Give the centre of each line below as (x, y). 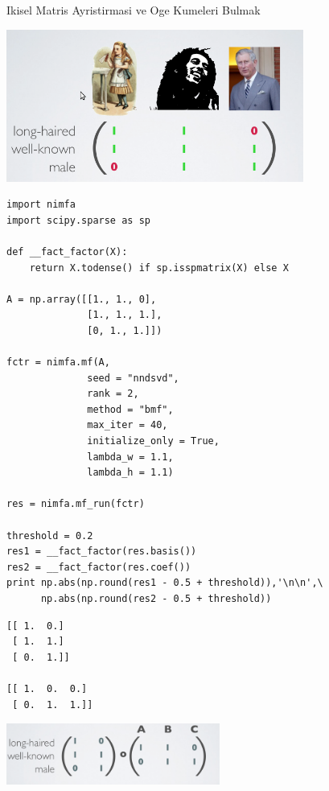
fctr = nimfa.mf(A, (58, 363)
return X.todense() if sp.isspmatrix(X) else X (159, 268)
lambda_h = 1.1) (130, 473)
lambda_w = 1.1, (130, 457)
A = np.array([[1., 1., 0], (82, 299)
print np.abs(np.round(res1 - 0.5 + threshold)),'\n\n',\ (165, 583)
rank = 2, (113, 394)
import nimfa (41, 205)
